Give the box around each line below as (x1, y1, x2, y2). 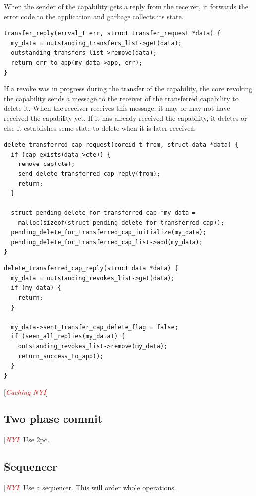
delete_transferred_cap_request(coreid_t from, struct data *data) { (4, 141, 239, 149)
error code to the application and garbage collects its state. (4, 11, 184, 21)
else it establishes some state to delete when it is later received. (4, 122, 196, 133)
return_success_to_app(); (18, 352, 104, 360)
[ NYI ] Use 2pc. (4, 434, 49, 445)
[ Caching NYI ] (4, 387, 48, 397)
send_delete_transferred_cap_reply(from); (18, 170, 160, 177)
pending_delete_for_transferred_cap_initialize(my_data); (11, 229, 207, 236)
